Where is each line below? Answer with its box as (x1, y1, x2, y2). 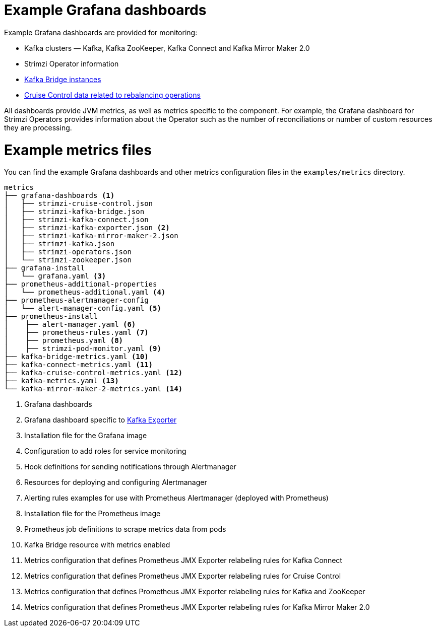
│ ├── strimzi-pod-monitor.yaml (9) (4, 344, 161, 353)
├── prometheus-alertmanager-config (4, 296, 149, 305)
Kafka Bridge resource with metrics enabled (24, 540, 170, 549)
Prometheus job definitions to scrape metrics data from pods (24, 525, 226, 534)
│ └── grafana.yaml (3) (4, 272, 106, 281)
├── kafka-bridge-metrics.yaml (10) (4, 353, 149, 361)
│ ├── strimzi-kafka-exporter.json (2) (4, 224, 170, 232)
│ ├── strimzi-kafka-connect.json (4, 216, 149, 224)
